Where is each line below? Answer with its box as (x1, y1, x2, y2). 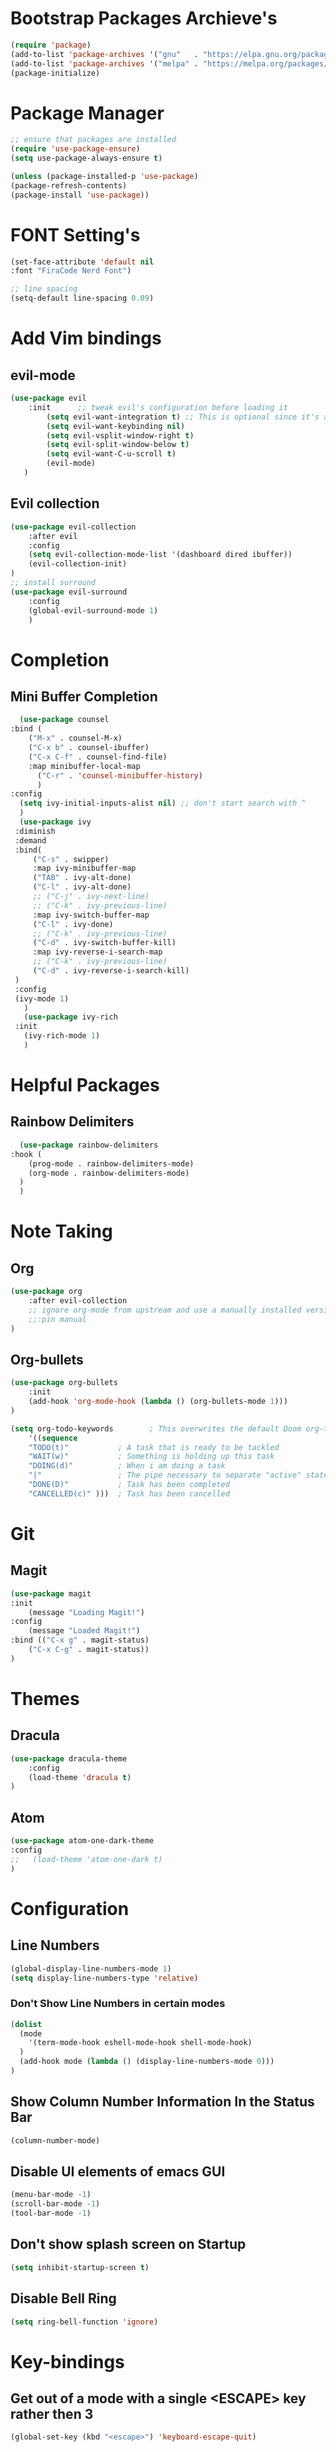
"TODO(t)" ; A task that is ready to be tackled (28, 1442, 280, 1452)
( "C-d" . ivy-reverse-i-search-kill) (32, 966, 190, 976)
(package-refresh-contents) (10, 180, 128, 191)
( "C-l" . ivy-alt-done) (32, 882, 132, 892)
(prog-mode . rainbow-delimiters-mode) (28, 1158, 195, 1169)
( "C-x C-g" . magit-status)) (28, 1645, 150, 1655)
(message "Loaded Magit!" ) (28, 1626, 141, 1636)
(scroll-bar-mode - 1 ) (10, 2199, 101, 2209)
